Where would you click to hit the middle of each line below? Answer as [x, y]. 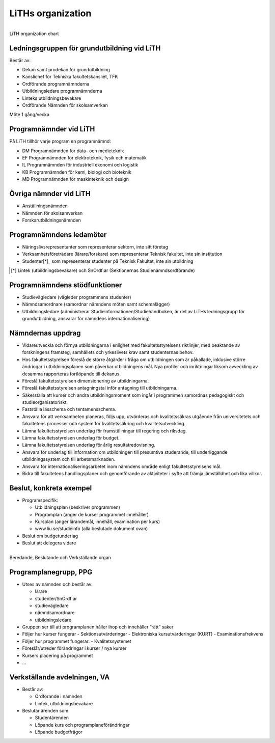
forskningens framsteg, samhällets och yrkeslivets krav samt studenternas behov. [108, 352]
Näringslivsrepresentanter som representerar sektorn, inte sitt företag [95, 246]
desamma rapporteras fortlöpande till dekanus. [72, 374]
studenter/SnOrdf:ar [56, 598]
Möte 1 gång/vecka [29, 115]
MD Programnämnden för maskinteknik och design [76, 179]
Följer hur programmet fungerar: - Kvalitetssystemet [77, 641]
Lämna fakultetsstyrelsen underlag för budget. [71, 438]
